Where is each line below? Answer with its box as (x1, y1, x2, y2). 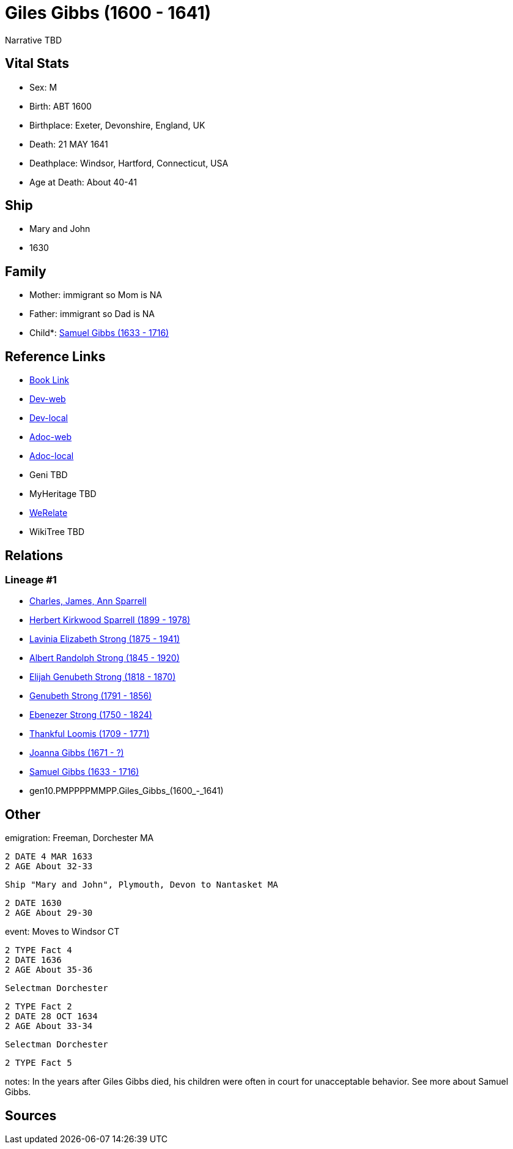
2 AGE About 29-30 (5, 908, 93, 918)
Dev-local (29, 413, 68, 424)
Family (5, 263, 46, 279)
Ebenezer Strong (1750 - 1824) (29, 709, 152, 720)
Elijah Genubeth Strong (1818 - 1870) (29, 672, 176, 683)
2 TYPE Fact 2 (5, 1001, 72, 1012)
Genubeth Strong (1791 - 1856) (29, 691, 152, 702)
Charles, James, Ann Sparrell (29, 596, 147, 607)
